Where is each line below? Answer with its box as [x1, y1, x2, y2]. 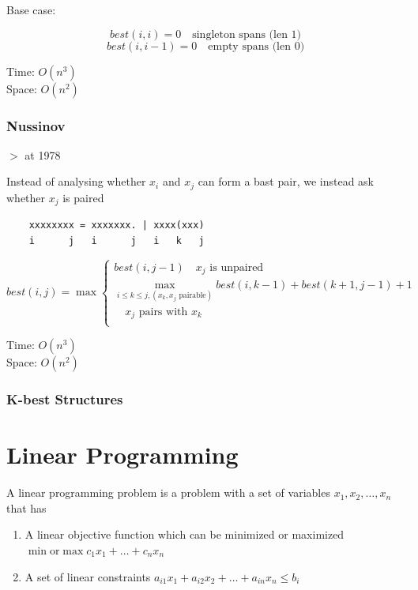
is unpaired [209, 261, 264, 273]
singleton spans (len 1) [192, 28, 302, 40]
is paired [62, 189, 104, 205]
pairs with [138, 306, 188, 318]
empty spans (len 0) [208, 40, 305, 52]
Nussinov [6, 115, 66, 135]
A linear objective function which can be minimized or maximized [24, 526, 345, 543]
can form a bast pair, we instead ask [198, 173, 374, 190]
